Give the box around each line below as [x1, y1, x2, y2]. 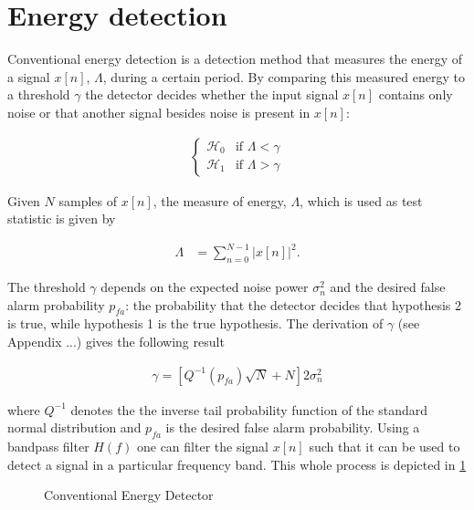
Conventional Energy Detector [44, 485, 214, 505]
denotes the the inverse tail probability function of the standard [70, 400, 427, 419]
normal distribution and [7, 418, 142, 437]
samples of [58, 191, 117, 210]
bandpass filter [7, 437, 90, 456]
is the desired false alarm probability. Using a [165, 418, 420, 437]
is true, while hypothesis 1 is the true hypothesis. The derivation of [7, 314, 384, 333]
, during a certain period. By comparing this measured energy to [102, 67, 465, 86]
